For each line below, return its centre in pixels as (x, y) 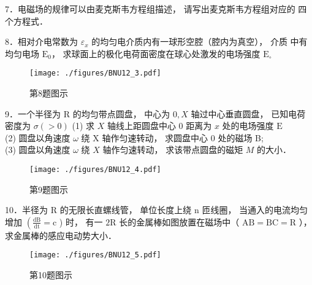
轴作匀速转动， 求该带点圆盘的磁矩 (173, 150)
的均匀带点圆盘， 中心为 (121, 113)
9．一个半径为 (33, 113)
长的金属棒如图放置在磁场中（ (179, 221)
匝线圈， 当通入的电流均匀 (255, 210)
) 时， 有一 (81, 221)
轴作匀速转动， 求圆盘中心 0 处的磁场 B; (183, 137)
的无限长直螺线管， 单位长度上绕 (126, 210)
